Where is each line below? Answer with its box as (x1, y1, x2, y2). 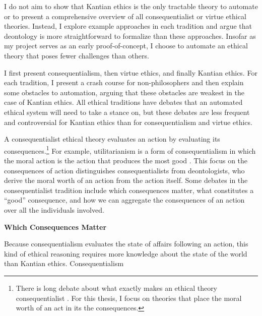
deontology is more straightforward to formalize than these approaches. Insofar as (4, 30, 256, 41)
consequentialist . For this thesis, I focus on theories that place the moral (16, 292, 242, 303)
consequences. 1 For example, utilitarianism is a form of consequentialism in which (4, 144, 256, 156)
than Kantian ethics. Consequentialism (4, 258, 124, 269)
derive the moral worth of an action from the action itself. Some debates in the (4, 175, 248, 185)
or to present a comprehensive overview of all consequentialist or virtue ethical (4, 11, 246, 21)
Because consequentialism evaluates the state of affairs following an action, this (4, 238, 248, 249)
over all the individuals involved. (4, 204, 104, 215)
